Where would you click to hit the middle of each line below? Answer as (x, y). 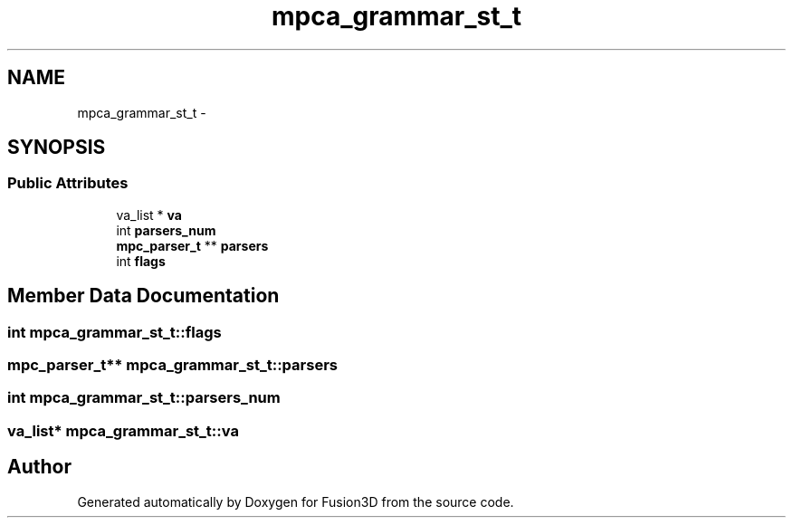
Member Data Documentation (143, 296)
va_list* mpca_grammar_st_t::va (123, 430)
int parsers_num (166, 230)
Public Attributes (68, 183)
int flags (141, 261)
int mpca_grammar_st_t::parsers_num (144, 398)
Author (39, 467)
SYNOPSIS (57, 148)
